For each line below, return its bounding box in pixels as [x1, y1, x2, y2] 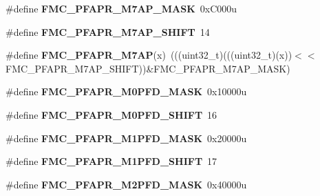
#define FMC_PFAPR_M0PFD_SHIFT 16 [6, 107, 217, 121]
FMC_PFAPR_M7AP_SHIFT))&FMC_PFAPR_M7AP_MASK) [6, 61, 290, 75]
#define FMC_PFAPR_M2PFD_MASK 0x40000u [6, 177, 247, 191]
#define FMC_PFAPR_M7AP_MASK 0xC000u [6, 1, 237, 15]
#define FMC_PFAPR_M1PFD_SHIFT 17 [6, 154, 217, 168]
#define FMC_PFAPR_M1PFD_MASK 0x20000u [6, 130, 247, 145]
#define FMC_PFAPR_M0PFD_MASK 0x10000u [6, 84, 247, 99]
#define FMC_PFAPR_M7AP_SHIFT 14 [6, 24, 210, 39]
